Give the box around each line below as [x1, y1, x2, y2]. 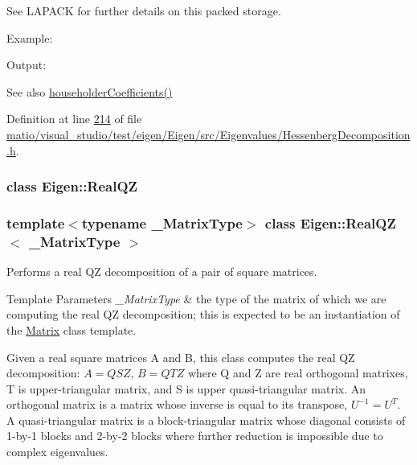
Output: [6, 56, 47, 73]
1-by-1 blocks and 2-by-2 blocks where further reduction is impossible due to [6, 427, 383, 444]
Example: [6, 29, 53, 46]
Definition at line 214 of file [6, 110, 142, 127]
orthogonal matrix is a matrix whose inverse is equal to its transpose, [6, 396, 348, 413]
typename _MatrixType [81, 212, 243, 232]
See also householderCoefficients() [6, 83, 173, 100]
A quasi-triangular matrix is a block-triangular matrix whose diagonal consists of [6, 411, 406, 428]
